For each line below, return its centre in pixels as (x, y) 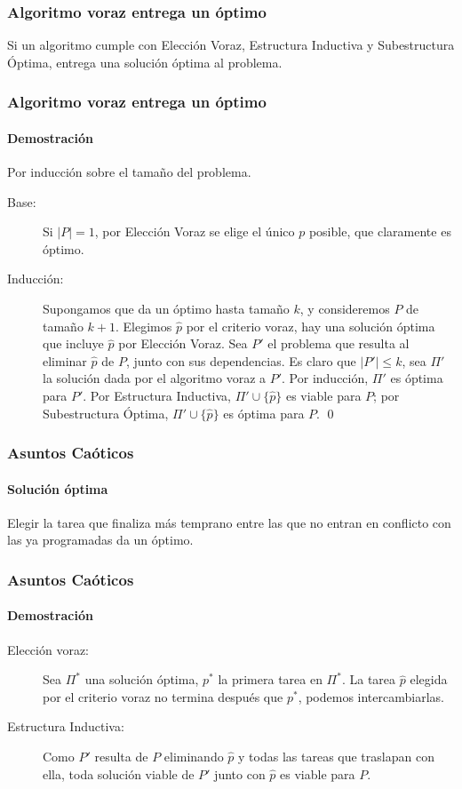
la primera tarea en (270, 679)
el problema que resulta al (339, 343)
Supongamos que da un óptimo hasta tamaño (166, 309)
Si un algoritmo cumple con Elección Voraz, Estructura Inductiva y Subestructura (231, 45)
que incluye (73, 343)
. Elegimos (143, 326)
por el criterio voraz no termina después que (163, 696)
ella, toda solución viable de (119, 773)
